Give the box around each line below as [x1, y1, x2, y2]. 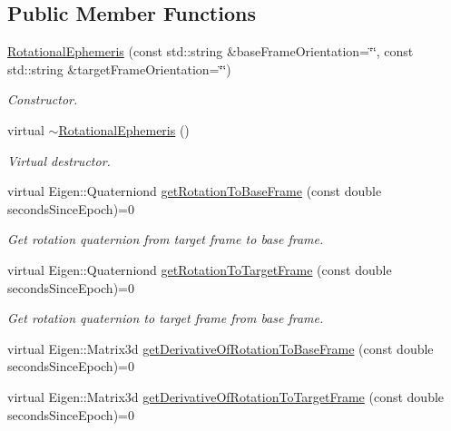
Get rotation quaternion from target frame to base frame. [7, 230, 324, 249]
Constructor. [7, 90, 78, 109]
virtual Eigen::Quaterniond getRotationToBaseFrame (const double [7, 181, 382, 201]
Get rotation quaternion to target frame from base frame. [7, 309, 324, 328]
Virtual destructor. [7, 151, 111, 170]
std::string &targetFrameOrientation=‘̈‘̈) [7, 59, 231, 78]
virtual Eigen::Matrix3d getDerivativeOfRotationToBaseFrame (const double [7, 338, 434, 358]
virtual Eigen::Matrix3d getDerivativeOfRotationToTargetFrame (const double [7, 387, 445, 406]
